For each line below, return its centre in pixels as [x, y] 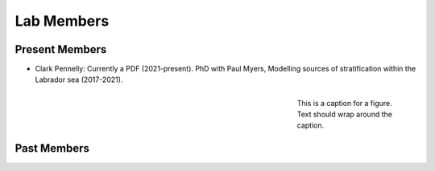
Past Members [52, 148]
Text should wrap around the [344, 114]
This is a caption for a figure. [344, 103]
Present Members [61, 49]
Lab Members [62, 21]
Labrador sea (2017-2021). [79, 79]
